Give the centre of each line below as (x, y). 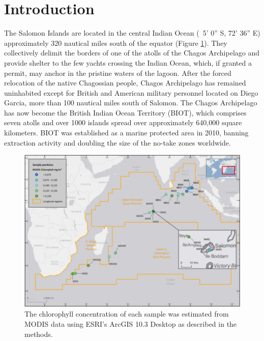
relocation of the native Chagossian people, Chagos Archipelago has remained (125, 83)
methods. (39, 334)
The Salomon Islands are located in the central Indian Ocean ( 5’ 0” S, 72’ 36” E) (132, 33)
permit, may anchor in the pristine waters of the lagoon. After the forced (118, 73)
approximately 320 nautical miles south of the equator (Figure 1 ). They (116, 42)
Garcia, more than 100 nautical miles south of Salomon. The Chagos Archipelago (131, 103)
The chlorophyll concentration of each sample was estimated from (127, 314)
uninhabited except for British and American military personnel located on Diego (131, 92)
